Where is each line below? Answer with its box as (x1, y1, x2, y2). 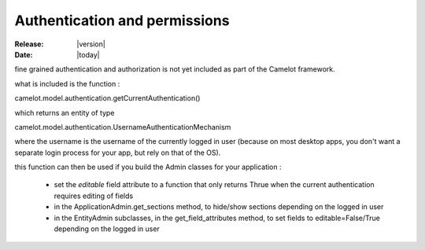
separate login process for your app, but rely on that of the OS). (14, 148, 221, 157)
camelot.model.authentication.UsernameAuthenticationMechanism (14, 122, 231, 131)
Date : (14, 50, 33, 59)
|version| (76, 39, 105, 49)
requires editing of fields (54, 191, 134, 200)
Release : (14, 39, 44, 49)
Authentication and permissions (14, 12, 230, 29)
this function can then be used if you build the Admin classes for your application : (14, 162, 282, 172)
